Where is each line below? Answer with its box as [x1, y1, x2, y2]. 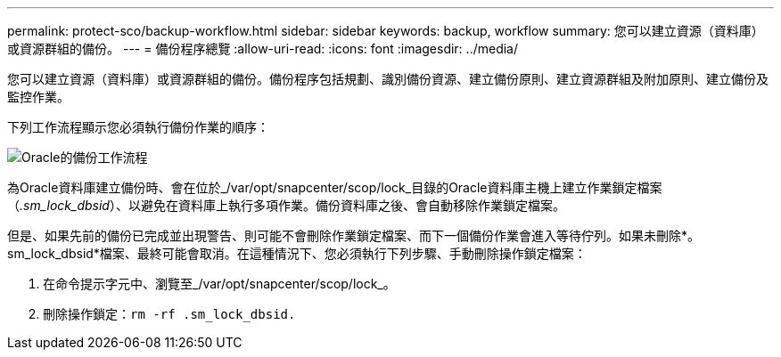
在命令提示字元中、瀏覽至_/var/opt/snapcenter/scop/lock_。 [43, 276, 396, 291]
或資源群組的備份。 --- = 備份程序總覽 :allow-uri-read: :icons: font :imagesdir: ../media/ [7, 41, 519, 56]
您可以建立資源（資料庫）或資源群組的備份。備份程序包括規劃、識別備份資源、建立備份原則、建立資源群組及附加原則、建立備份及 [7, 71, 769, 86]
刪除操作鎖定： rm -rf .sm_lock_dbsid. [43, 306, 296, 321]
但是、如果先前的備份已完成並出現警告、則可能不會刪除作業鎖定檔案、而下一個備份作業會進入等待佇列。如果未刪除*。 [7, 228, 701, 243]
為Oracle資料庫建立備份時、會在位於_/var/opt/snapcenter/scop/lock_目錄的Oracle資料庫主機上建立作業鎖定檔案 [7, 180, 662, 195]
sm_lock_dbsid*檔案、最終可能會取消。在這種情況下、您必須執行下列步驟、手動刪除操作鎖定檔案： [7, 246, 587, 261]
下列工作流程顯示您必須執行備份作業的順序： [7, 119, 269, 134]
